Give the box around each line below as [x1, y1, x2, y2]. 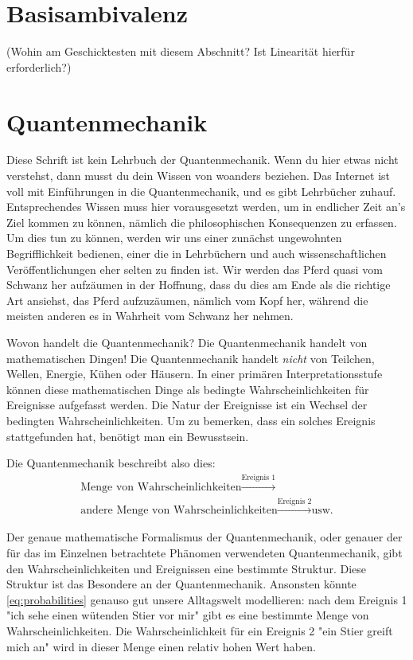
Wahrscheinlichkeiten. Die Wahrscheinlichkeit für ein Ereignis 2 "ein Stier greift [6, 622, 393, 639]
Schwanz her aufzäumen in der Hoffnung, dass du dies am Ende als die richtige [6, 276, 391, 293]
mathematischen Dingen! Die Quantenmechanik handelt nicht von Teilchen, [6, 350, 375, 366]
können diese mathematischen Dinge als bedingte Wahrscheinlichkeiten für [6, 381, 369, 397]
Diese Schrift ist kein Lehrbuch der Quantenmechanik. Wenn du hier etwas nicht [6, 151, 399, 168]
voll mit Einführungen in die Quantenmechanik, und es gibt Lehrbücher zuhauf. [6, 182, 396, 199]
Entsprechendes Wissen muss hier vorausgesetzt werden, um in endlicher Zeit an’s [6, 198, 406, 215]
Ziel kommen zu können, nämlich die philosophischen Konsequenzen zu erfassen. [6, 213, 397, 230]
